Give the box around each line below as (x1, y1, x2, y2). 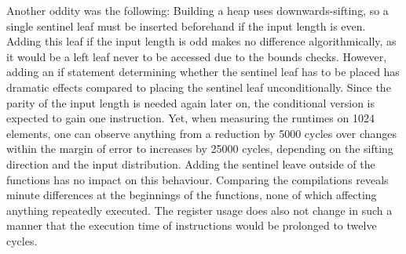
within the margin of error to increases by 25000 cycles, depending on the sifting (6, 140, 393, 157)
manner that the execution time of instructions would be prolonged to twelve (6, 217, 377, 234)
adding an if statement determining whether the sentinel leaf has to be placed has (6, 63, 400, 80)
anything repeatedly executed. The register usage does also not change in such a (6, 201, 393, 218)
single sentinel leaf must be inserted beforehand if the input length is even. (6, 17, 366, 34)
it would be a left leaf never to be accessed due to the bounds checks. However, (6, 48, 387, 64)
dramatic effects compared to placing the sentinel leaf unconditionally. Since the (6, 78, 391, 95)
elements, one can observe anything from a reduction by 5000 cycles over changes (6, 125, 397, 141)
